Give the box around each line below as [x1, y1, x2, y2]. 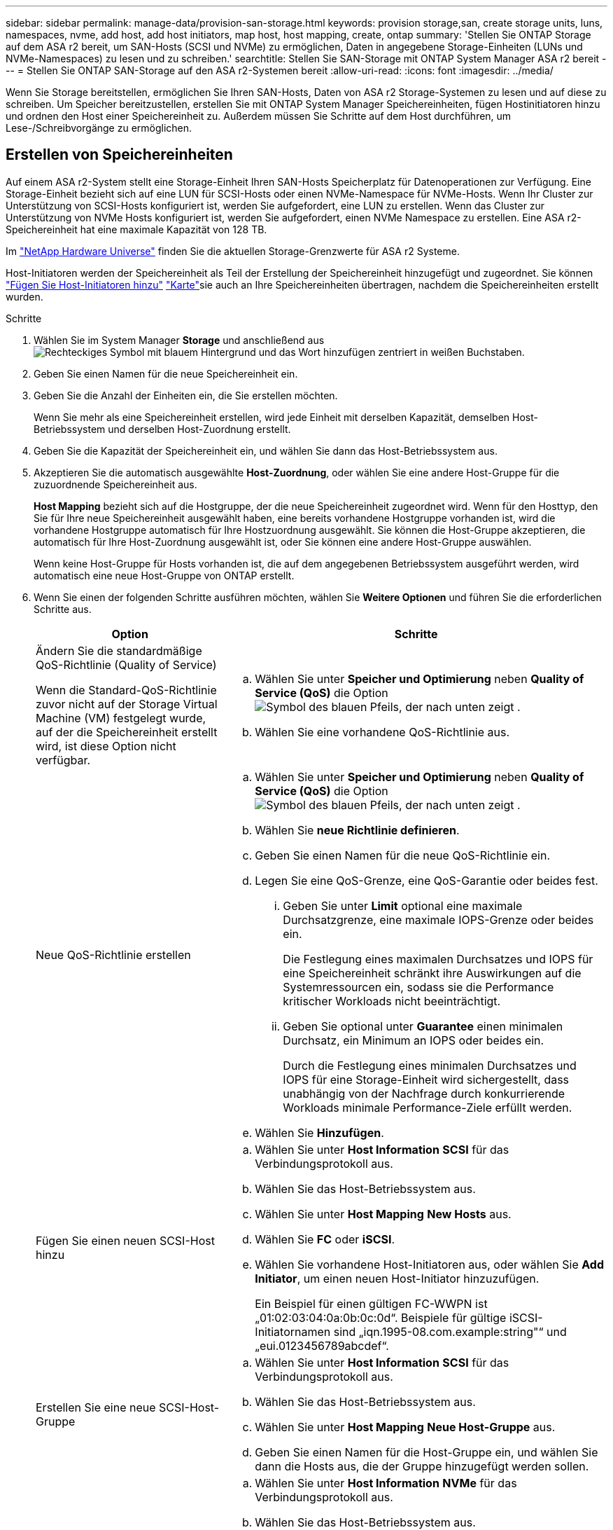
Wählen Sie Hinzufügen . [255, 1125, 384, 1140]
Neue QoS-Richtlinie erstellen [36, 947, 191, 962]
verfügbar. [36, 752, 91, 767]
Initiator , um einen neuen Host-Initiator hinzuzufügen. [255, 1271, 540, 1286]
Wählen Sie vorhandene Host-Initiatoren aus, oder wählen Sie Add [255, 1257, 604, 1271]
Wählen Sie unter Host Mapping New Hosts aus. [255, 1206, 512, 1221]
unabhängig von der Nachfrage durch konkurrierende [283, 1086, 565, 1101]
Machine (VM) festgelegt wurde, [36, 710, 206, 725]
